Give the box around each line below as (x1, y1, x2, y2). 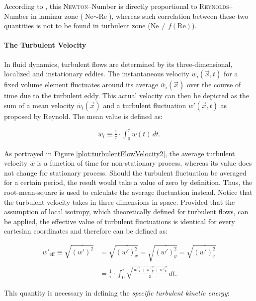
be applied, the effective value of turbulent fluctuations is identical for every (4, 216, 235, 226)
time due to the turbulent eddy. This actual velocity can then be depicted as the (4, 90, 249, 101)
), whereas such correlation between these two (108, 10, 249, 21)
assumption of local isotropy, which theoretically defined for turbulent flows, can (4, 206, 249, 217)
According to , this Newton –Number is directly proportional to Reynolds (4, 1, 229, 11)
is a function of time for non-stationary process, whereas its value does (37, 158, 252, 168)
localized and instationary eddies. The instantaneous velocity (4, 68, 189, 79)
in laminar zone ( (31, 10, 84, 21)
